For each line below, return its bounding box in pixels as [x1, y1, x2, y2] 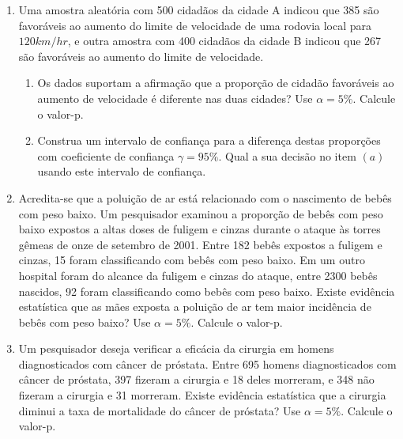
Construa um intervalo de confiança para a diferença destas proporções [37, 132, 381, 149]
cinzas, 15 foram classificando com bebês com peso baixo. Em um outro [18, 252, 365, 268]
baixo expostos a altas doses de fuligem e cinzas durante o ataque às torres [18, 221, 381, 237]
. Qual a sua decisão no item [218, 147, 356, 164]
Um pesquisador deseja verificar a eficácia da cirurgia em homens [18, 340, 334, 357]
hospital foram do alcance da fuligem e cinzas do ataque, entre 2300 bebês [18, 267, 378, 283]
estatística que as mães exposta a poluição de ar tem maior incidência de [18, 298, 371, 315]
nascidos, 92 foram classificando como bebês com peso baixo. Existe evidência [18, 282, 395, 299]
